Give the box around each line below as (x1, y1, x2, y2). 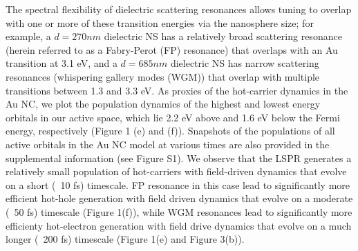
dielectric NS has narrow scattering (170, 56, 319, 70)
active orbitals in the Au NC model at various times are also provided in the (6, 137, 330, 151)
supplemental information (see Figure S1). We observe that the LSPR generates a (6, 150, 352, 165)
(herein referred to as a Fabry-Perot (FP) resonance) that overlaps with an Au (6, 42, 338, 57)
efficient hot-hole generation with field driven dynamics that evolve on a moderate (6, 191, 353, 205)
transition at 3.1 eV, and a (6, 56, 117, 70)
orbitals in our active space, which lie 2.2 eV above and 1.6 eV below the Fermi (6, 110, 340, 124)
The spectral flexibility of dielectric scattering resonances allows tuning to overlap (6, 2, 352, 16)
